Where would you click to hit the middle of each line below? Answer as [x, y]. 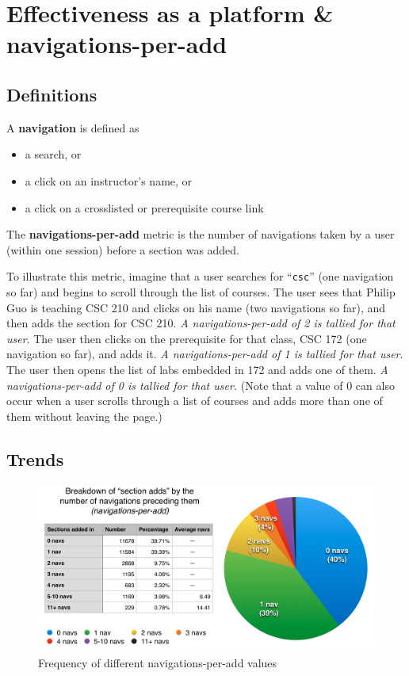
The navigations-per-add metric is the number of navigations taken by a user [201, 234]
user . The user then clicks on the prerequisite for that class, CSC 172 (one [187, 338]
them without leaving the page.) [84, 416]
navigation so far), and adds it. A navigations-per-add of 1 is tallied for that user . [205, 354]
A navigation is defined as [73, 127]
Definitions [52, 94]
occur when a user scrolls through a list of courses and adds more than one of [195, 401]
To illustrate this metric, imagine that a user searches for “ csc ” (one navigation [200, 276]
